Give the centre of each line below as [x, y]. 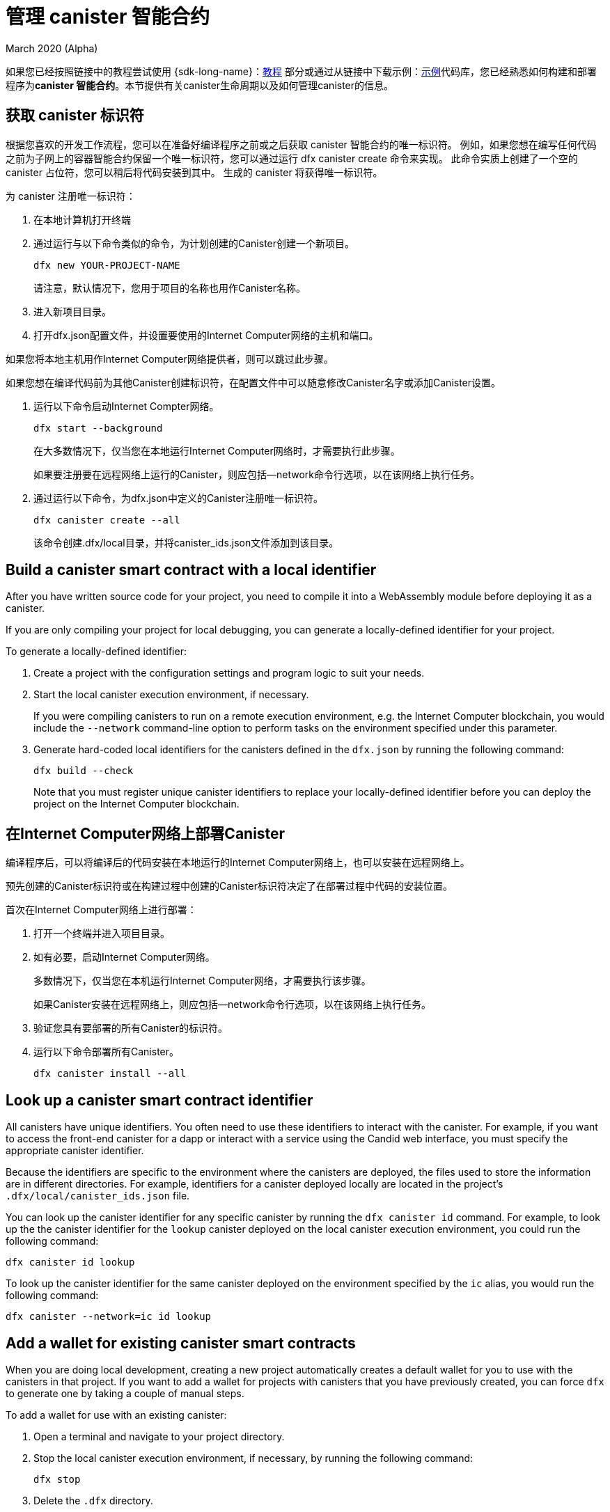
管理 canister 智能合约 [108, 17]
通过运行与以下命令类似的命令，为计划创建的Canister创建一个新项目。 [194, 243]
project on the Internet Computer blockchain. [136, 804]
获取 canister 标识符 [75, 116]
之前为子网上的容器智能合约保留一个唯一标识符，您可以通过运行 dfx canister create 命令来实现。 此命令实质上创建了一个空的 [292, 158]
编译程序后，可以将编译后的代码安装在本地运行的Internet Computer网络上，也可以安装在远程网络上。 [238, 863]
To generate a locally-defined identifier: [96, 652]
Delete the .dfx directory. [93, 1500]
